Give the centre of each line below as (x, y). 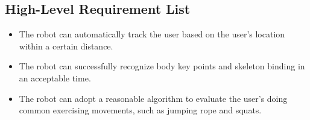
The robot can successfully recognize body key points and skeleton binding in (162, 66)
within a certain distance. (66, 46)
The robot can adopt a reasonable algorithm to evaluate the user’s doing (153, 98)
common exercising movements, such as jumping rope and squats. (140, 110)
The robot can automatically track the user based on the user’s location (152, 34)
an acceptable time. (55, 77)
